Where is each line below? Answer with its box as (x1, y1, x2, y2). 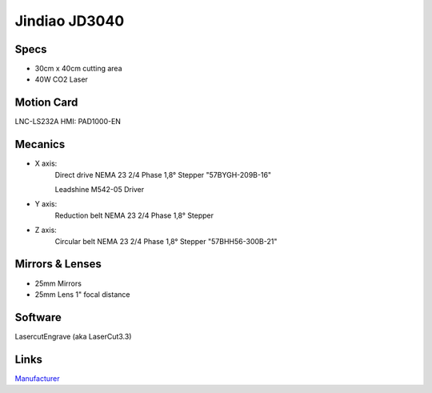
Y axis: (34, 199, 58, 209)
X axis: (34, 158, 58, 168)
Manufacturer (14, 373, 60, 383)
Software (14, 311, 62, 324)
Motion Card (14, 96, 78, 110)
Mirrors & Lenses (14, 257, 102, 271)
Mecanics (14, 138, 66, 151)
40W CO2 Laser (34, 74, 88, 84)
